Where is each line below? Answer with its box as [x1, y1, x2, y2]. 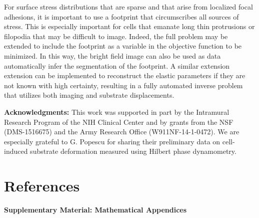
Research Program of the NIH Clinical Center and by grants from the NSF [4, 116, 233, 127]
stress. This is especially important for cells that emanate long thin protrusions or [4, 21, 255, 32]
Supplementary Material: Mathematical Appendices [4, 204, 187, 215]
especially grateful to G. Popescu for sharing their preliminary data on [4, 136, 220, 146]
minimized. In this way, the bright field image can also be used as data [4, 50, 221, 61]
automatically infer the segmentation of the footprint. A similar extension [4, 60, 230, 71]
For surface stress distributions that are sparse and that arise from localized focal [4, 2, 253, 12]
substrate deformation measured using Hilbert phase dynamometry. [30, 146, 236, 156]
